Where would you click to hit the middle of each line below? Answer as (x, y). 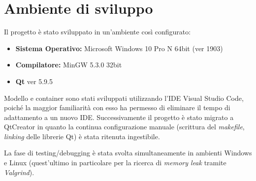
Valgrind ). (19, 172)
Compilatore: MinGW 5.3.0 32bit (69, 65)
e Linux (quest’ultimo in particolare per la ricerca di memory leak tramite (115, 163)
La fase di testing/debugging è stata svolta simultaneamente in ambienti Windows (128, 153)
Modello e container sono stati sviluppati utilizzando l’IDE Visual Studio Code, (124, 98)
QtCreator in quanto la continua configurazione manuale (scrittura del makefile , (124, 127)
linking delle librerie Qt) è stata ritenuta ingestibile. (82, 136)
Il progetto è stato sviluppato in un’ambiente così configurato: (97, 32)
